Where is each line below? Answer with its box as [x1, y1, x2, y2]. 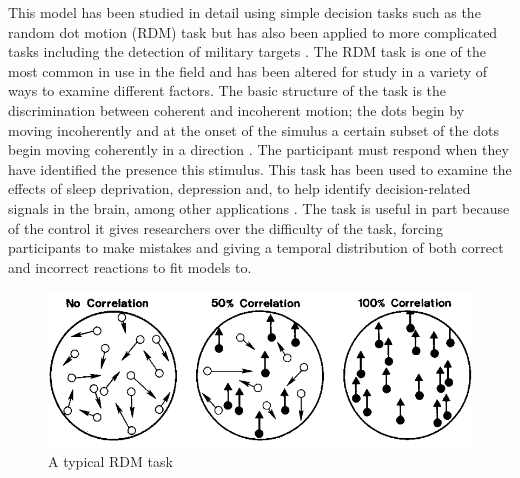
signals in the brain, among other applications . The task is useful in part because [8, 197, 510, 218]
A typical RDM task [48, 451, 173, 472]
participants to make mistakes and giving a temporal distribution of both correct [8, 237, 504, 258]
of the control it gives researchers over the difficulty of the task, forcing [8, 217, 443, 238]
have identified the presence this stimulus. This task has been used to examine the [8, 158, 512, 179]
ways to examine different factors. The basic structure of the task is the [8, 80, 447, 101]
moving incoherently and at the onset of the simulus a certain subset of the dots [8, 119, 499, 140]
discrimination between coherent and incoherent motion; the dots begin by [8, 99, 465, 120]
